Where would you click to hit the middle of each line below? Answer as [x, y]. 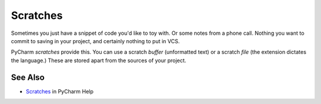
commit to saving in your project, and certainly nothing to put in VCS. [95, 41]
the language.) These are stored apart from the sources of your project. [99, 60]
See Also [28, 77]
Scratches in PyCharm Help [60, 91]
